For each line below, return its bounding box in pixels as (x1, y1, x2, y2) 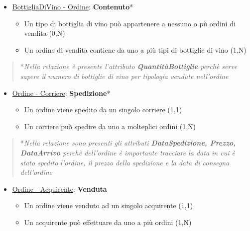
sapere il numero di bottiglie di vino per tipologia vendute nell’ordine (20, 71, 229, 81)
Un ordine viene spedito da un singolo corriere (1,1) (24, 104, 182, 115)
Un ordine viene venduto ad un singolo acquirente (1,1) (24, 200, 193, 211)
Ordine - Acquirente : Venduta (12, 183, 107, 194)
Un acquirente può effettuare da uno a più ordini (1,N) (24, 217, 192, 227)
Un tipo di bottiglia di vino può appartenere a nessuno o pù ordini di (24, 18, 236, 28)
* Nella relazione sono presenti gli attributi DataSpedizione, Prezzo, (20, 138, 236, 148)
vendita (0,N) (24, 28, 65, 38)
